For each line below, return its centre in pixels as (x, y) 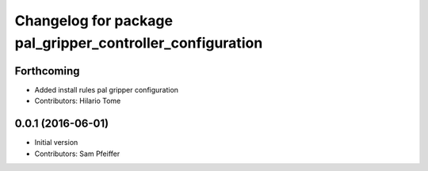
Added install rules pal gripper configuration (106, 89)
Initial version (56, 142)
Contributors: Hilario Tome (78, 101)
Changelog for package (94, 21)
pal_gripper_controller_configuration (139, 43)
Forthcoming (47, 71)
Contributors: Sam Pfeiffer (77, 154)
